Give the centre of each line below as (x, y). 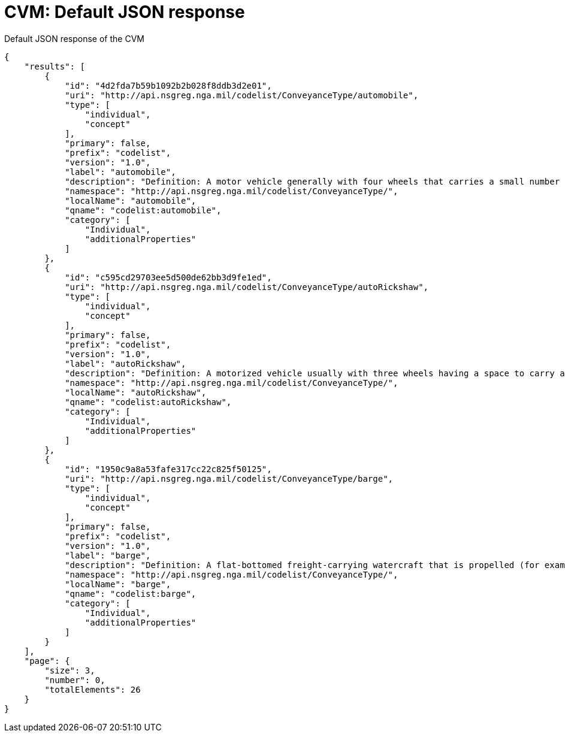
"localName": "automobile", (131, 200)
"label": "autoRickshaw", (126, 363)
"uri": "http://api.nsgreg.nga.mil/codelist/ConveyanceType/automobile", (242, 95)
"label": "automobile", (120, 172)
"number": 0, (75, 680)
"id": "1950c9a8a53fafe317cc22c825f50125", (168, 469)
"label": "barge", (108, 555)
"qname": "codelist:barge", (131, 593)
